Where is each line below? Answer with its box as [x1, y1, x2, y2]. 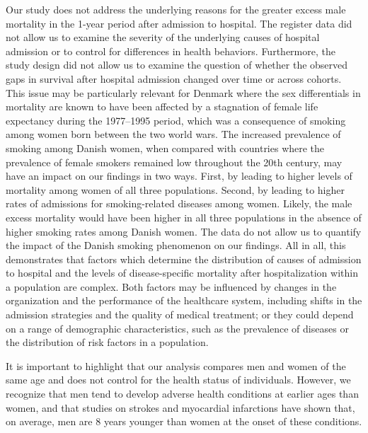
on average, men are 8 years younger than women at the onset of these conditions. [6, 414, 362, 429]
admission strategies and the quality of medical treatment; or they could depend [6, 307, 354, 322]
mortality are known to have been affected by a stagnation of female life [6, 99, 318, 114]
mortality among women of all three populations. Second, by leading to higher [6, 182, 345, 197]
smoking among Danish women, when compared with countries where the [6, 140, 325, 155]
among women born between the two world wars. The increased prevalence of [6, 127, 341, 142]
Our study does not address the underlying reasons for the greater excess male [6, 2, 346, 16]
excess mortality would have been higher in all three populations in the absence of [6, 209, 362, 224]
